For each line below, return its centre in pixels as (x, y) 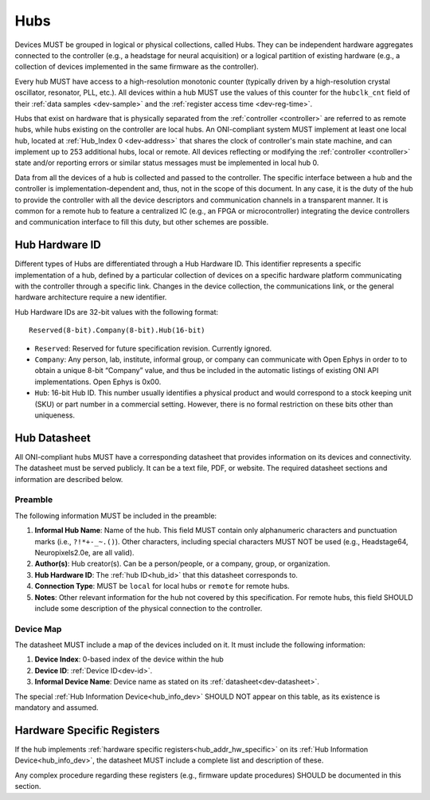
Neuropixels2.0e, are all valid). (84, 553)
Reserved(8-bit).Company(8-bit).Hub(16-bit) (117, 330)
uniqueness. (55, 415)
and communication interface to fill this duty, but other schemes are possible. (142, 222)
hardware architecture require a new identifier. (91, 297)
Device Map (38, 629)
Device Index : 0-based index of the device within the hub (129, 659)
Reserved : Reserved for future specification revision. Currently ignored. (153, 348)
